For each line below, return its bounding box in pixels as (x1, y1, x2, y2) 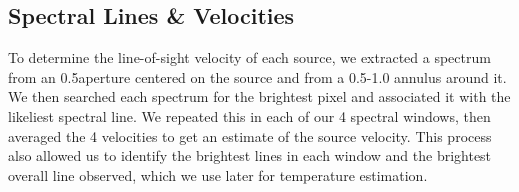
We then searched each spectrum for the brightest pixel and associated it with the (8, 86, 511, 107)
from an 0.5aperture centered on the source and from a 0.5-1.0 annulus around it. (8, 66, 507, 87)
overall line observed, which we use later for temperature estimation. (8, 164, 428, 185)
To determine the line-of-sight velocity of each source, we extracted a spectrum (8, 47, 491, 68)
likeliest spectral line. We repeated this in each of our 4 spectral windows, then (8, 105, 491, 126)
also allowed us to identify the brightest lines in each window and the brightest (8, 145, 492, 166)
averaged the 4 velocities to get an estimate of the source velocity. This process (8, 125, 492, 146)
